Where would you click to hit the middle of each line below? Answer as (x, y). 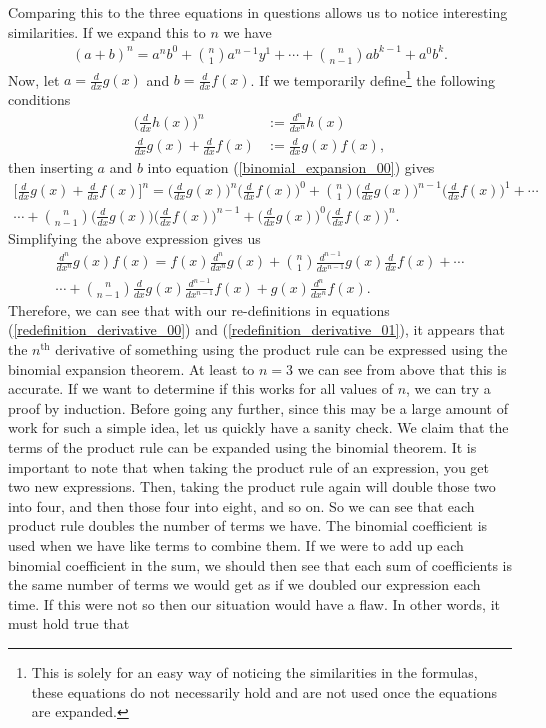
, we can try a (448, 388)
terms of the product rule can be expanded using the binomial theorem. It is (242, 447)
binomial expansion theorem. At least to (131, 368)
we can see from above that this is (402, 368)
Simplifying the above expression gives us (134, 237)
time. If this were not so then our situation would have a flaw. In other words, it (254, 603)
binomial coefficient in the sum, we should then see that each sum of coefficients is (260, 564)
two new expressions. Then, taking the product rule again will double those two (252, 486)
